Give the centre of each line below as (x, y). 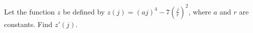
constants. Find (28, 24)
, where (200, 11)
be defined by (84, 11)
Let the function (30, 11)
